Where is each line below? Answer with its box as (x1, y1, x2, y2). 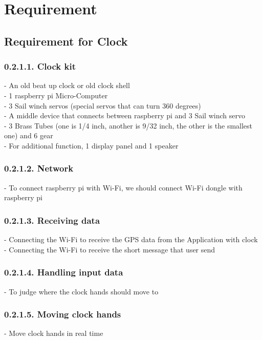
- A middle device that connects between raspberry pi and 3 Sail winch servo (4, 110, 245, 121)
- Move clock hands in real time (4, 328, 103, 338)
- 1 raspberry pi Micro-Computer (4, 90, 108, 100)
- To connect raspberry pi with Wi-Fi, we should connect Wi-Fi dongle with (4, 182, 243, 193)
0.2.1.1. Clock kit (4, 60, 76, 73)
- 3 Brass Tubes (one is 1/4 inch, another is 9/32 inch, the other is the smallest (4, 120, 253, 131)
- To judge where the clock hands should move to (4, 286, 159, 296)
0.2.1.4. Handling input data (4, 266, 123, 279)
